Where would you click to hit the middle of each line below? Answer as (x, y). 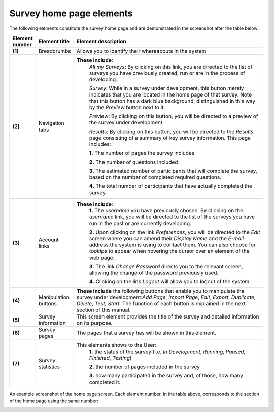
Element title (54, 41)
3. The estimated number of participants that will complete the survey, (173, 171)
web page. (102, 258)
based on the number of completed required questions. (155, 177)
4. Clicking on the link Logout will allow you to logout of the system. (170, 281)
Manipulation (54, 297)
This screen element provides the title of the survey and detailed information (168, 316)
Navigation (51, 123)
